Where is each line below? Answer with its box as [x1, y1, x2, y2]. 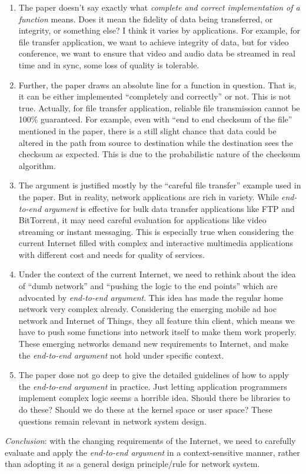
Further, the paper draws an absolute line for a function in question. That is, [18, 78, 297, 91]
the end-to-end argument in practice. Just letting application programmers [18, 380, 287, 392]
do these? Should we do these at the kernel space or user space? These [18, 403, 272, 415]
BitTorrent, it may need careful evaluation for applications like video [18, 214, 267, 226]
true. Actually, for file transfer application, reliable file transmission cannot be [18, 101, 300, 114]
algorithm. [18, 159, 56, 171]
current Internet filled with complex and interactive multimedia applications [18, 237, 293, 249]
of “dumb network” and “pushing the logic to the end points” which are [18, 280, 278, 292]
